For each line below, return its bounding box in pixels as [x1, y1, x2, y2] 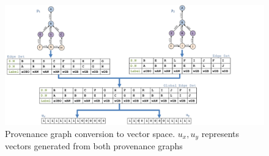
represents [201, 127, 240, 139]
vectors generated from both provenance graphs [5, 139, 183, 152]
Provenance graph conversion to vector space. [5, 127, 175, 139]
